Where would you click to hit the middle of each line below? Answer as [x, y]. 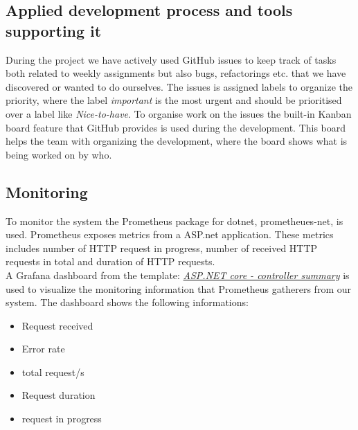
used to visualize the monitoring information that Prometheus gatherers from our [178, 288]
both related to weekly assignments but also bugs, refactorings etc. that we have [176, 73]
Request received [57, 325]
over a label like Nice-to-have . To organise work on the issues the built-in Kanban [179, 113]
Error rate [43, 349]
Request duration [59, 395]
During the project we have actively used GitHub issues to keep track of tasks [171, 59]
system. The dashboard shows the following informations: [127, 302]
